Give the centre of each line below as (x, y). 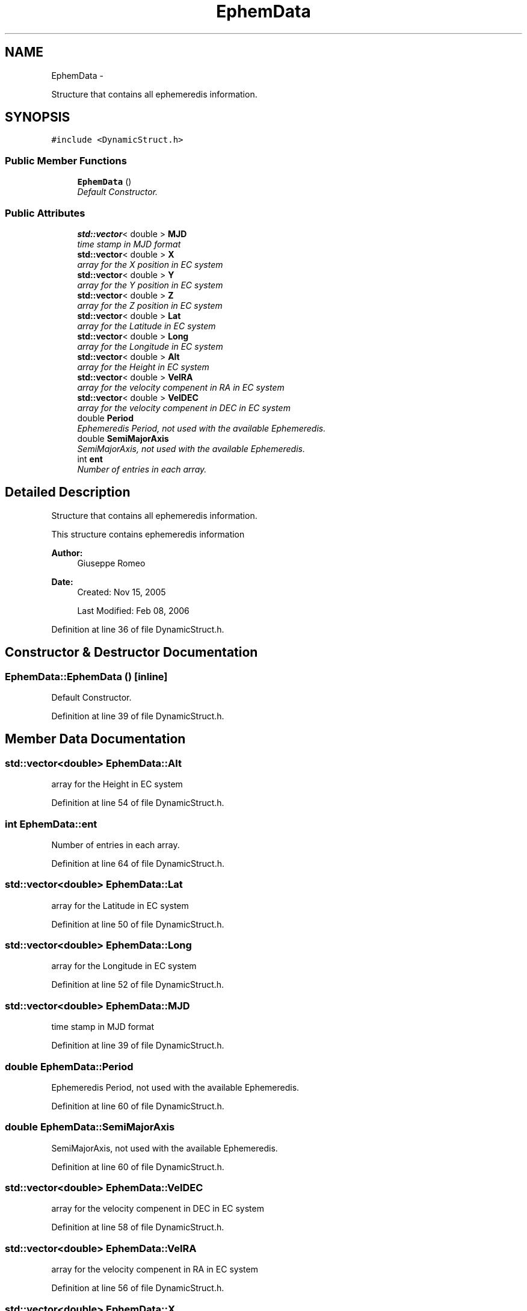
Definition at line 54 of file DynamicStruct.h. (138, 803)
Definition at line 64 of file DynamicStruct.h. (138, 863)
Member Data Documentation (95, 739)
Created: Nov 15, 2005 (122, 592)
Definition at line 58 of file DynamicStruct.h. (138, 1227)
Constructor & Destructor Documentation (131, 652)
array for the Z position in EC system (150, 305)
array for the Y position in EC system (150, 285)
